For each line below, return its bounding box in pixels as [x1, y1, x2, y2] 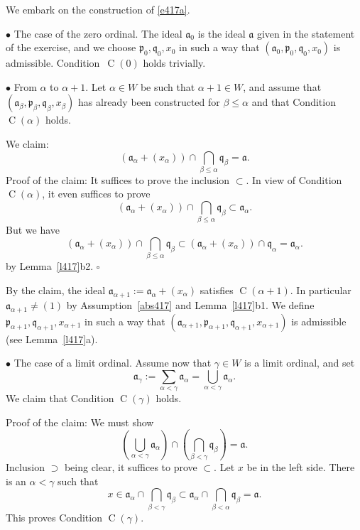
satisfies [200, 282, 234, 297]
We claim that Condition [6, 391, 114, 406]
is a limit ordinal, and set [244, 355, 355, 370]
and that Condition [251, 94, 336, 109]
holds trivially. [143, 55, 206, 70]
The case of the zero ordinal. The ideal [13, 26, 182, 40]
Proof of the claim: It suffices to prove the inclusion [6, 172, 230, 187]
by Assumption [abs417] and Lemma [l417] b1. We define [66, 297, 315, 312]
